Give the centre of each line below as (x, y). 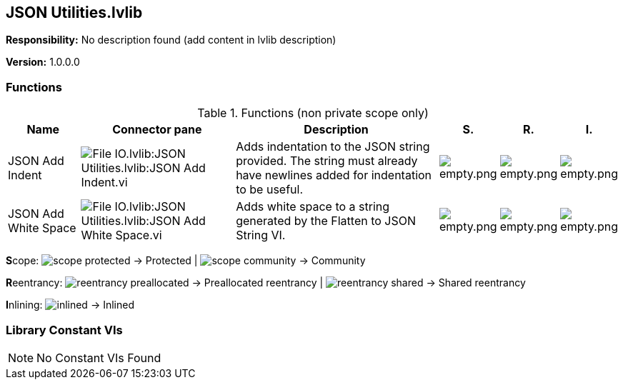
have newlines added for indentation (334, 175)
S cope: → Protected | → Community (186, 261)
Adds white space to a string (313, 207)
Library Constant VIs (64, 330)
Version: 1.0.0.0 (43, 62)
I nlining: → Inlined (70, 305)
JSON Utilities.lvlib (74, 12)
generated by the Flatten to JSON (326, 221)
